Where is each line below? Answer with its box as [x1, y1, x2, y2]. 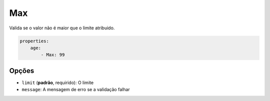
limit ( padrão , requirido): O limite [21, 80, 94, 86]
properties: [19, 38, 49, 44]
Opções [9, 66, 34, 75]
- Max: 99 [40, 52, 65, 58]
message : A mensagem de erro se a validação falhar [21, 87, 130, 93]
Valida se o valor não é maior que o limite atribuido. [9, 25, 115, 31]
